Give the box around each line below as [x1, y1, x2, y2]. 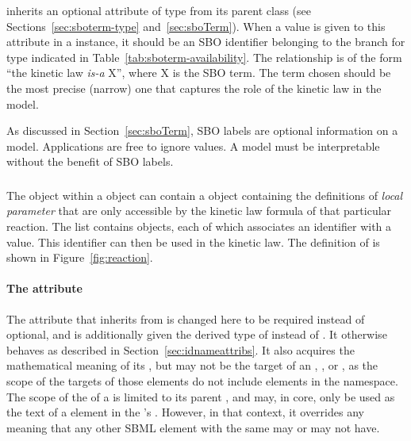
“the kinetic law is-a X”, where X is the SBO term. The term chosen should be [6, 64, 391, 81]
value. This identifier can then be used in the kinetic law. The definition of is [6, 233, 380, 250]
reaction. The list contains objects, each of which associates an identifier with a [6, 218, 392, 235]
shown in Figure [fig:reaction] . [6, 249, 153, 266]
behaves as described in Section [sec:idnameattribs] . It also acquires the [6, 341, 355, 358]
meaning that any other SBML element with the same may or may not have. [6, 419, 380, 435]
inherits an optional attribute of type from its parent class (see [6, 2, 311, 18]
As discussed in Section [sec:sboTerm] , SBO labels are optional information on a [6, 122, 398, 139]
